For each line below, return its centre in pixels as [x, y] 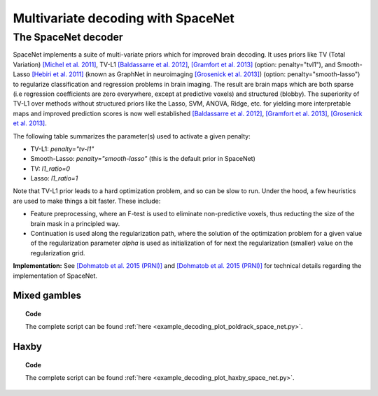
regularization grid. [58, 253]
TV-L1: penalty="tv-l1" [62, 149]
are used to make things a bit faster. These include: [87, 201]
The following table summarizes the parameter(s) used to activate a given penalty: [132, 136]
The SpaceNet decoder [68, 37]
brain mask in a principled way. [75, 223]
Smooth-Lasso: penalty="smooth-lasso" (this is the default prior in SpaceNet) [143, 159]
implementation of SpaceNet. [55, 276]
